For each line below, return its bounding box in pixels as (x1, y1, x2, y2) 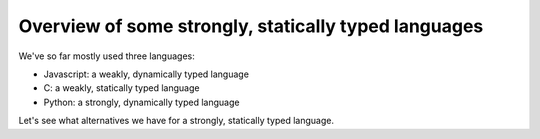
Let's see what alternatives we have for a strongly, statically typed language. (18, 115, 335, 127)
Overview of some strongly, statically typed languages (18, 15, 484, 37)
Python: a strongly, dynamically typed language (43, 96, 240, 108)
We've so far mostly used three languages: (18, 50, 195, 62)
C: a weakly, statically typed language (43, 82, 200, 94)
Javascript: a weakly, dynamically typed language (43, 68, 250, 80)
